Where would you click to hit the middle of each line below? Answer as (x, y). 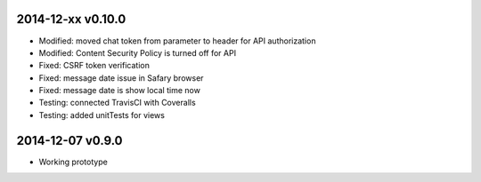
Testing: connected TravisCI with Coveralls (117, 103)
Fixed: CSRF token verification (94, 66)
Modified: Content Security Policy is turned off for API (137, 52)
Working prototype (73, 162)
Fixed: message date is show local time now (119, 91)
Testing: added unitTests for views (102, 115)
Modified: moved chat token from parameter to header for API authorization (177, 41)
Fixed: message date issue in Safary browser (121, 78)
